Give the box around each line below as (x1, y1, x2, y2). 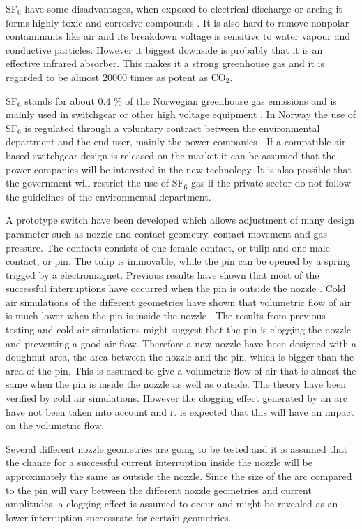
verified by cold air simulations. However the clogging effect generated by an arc (6, 391, 347, 405)
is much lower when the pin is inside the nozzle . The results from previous (6, 308, 326, 323)
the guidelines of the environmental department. (6, 189, 211, 203)
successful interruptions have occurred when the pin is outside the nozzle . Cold (6, 281, 346, 296)
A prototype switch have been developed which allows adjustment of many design (6, 212, 355, 227)
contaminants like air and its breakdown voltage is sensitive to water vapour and (6, 29, 351, 43)
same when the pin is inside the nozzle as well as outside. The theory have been (6, 377, 347, 391)
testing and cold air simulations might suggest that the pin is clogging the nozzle (6, 322, 352, 337)
